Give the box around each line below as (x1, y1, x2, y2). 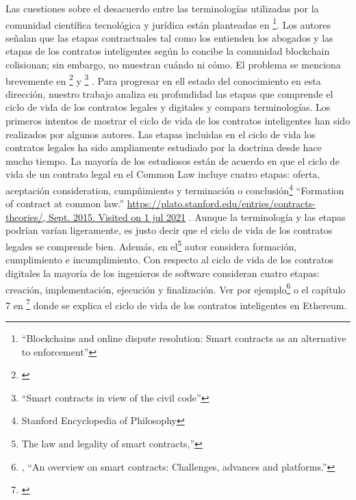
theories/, (5, 209, 46, 224)
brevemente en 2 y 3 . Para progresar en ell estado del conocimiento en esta (5, 71, 321, 88)
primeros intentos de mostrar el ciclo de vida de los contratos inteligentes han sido (5, 114, 351, 128)
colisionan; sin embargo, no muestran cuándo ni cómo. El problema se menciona (5, 57, 341, 72)
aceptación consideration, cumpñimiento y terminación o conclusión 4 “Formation (5, 181, 344, 197)
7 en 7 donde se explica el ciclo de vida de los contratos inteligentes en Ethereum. (5, 295, 347, 312)
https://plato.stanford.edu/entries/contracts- (127, 196, 316, 211)
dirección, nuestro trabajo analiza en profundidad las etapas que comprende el (5, 86, 333, 101)
